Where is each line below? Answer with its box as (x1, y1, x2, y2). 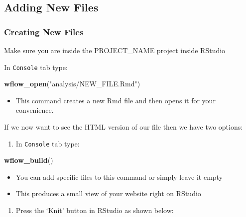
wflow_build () (4, 155, 53, 165)
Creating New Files (4, 25, 84, 38)
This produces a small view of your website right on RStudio (15, 188, 201, 199)
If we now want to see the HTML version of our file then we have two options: (4, 122, 243, 132)
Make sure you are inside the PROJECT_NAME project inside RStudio (4, 45, 226, 55)
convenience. (15, 105, 54, 115)
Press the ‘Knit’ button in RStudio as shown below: (15, 205, 174, 216)
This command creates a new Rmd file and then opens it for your (15, 95, 216, 105)
